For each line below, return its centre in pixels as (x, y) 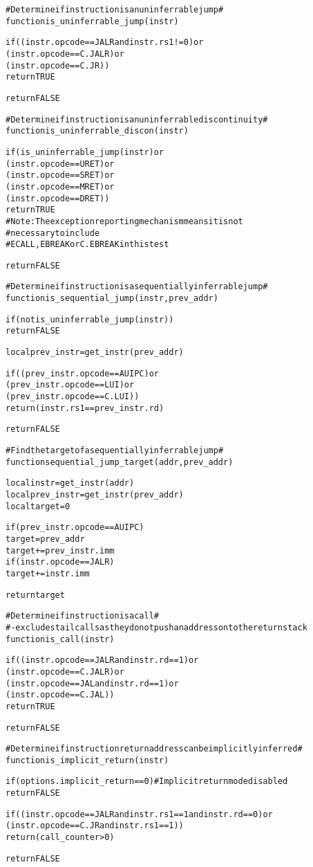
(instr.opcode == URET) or (60, 164)
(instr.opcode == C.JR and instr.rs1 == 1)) (95, 826)
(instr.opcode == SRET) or (60, 175)
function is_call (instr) (60, 639)
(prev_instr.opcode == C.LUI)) (73, 397)
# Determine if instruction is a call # (82, 616)
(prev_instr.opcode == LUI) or (70, 385)
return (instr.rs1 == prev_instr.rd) (85, 408)
